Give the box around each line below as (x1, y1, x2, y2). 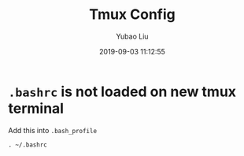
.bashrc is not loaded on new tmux (8, 83, 237, 100)
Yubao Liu (116, 32, 149, 41)
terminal (8, 99, 65, 117)
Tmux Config (89, 6, 176, 24)
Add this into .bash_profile (8, 125, 97, 135)
